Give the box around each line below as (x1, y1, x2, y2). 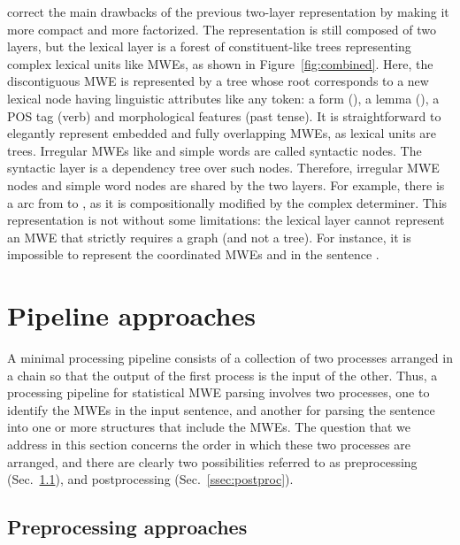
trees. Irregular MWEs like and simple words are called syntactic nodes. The (7, 141, 422, 159)
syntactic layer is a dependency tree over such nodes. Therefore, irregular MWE (7, 158, 440, 177)
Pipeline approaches (7, 297, 256, 334)
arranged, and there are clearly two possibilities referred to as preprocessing (7, 452, 418, 471)
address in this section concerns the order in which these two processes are (7, 435, 410, 453)
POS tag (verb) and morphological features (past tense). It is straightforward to (7, 106, 441, 125)
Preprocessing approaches (7, 513, 248, 541)
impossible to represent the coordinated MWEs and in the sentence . (7, 245, 379, 264)
